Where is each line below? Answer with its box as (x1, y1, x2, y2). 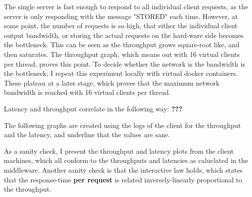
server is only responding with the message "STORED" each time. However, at (4, 11, 238, 21)
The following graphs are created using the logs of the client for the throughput (4, 120, 241, 130)
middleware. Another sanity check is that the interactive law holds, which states (4, 164, 243, 175)
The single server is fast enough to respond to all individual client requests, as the (4, 1, 249, 11)
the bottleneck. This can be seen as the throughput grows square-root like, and (4, 39, 239, 50)
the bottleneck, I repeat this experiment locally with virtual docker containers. (4, 68, 238, 78)
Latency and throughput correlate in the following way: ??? (4, 103, 182, 113)
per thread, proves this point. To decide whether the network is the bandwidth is (4, 58, 245, 69)
